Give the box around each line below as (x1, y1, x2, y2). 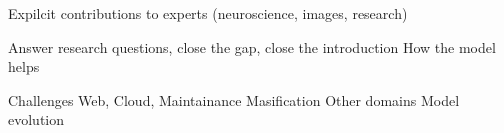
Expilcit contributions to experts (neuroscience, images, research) (8, 3, 408, 23)
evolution (8, 109, 65, 130)
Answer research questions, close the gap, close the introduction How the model (8, 36, 496, 57)
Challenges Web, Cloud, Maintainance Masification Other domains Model (8, 89, 460, 110)
